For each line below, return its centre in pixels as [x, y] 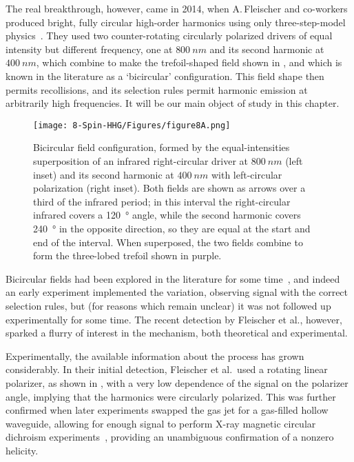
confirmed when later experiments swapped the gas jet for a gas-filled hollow [167, 410]
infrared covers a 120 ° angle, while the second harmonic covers [167, 215]
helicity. [22, 450]
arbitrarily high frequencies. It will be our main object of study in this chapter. [173, 103]
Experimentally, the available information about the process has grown [155, 355]
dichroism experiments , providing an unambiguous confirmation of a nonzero [170, 437]
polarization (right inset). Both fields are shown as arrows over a [169, 188]
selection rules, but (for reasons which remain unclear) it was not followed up [168, 305]
